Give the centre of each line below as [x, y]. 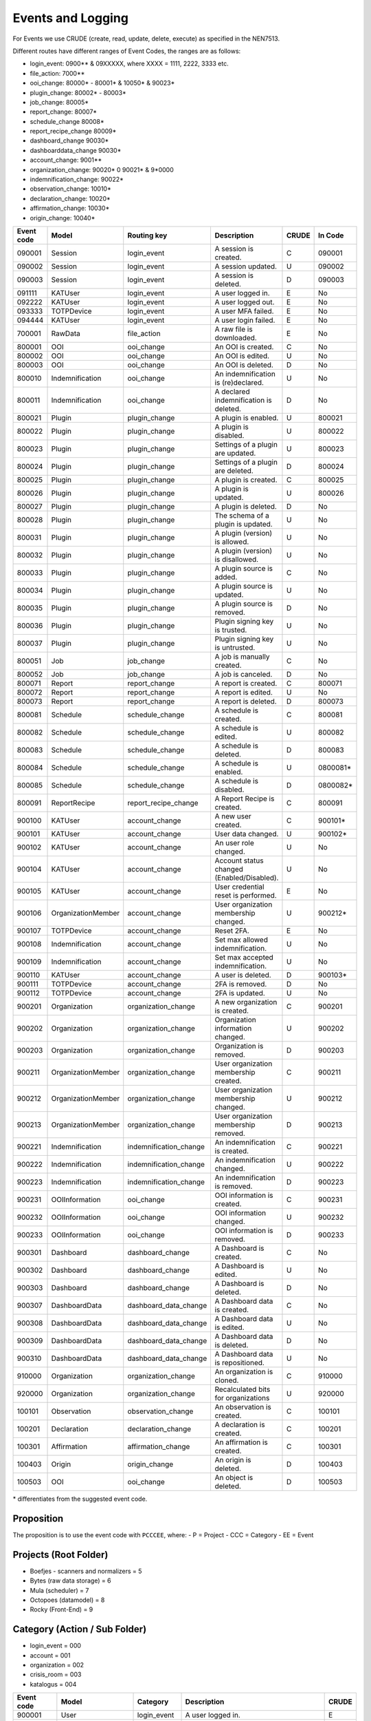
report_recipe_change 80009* [73, 131]
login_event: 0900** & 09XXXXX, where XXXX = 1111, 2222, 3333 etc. [130, 64]
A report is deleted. [246, 701]
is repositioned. [239, 1362]
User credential [239, 887]
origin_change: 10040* [63, 218]
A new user [233, 816]
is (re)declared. [239, 382]
